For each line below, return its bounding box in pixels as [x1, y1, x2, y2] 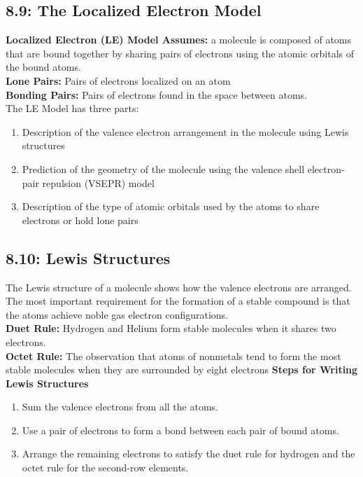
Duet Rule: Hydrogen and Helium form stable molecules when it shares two [6, 321, 336, 336]
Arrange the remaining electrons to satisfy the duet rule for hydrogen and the [22, 446, 355, 461]
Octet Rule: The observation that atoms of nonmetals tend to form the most [6, 348, 341, 363]
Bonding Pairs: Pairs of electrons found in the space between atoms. [6, 87, 307, 102]
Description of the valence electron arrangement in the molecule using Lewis [22, 124, 349, 139]
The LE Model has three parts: [6, 101, 139, 116]
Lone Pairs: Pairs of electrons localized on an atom [6, 73, 231, 88]
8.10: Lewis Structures [6, 247, 171, 268]
